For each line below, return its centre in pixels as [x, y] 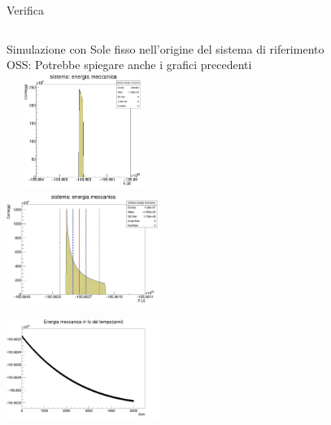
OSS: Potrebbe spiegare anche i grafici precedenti [129, 65]
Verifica [25, 10]
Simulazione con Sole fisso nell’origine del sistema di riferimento [165, 48]
